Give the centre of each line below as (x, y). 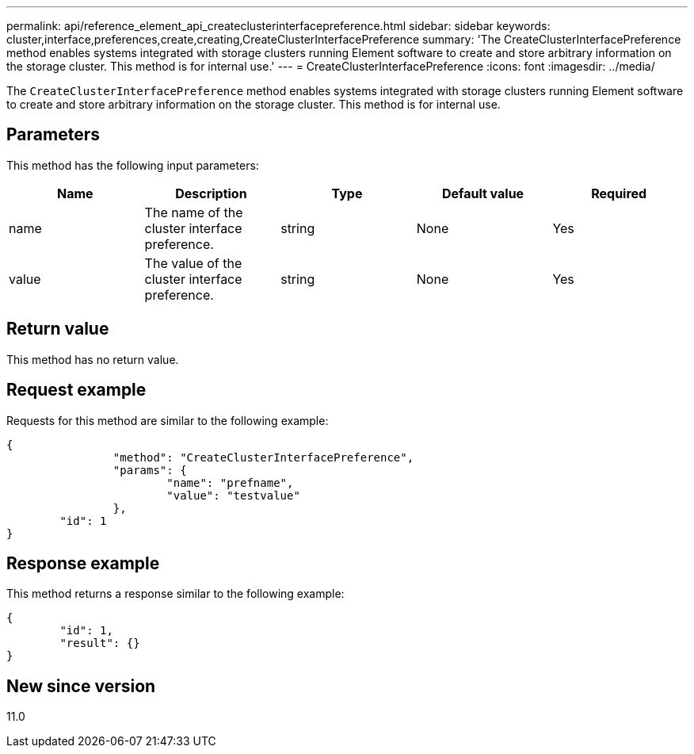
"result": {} (100, 643)
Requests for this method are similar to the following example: (168, 420)
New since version (81, 686)
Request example (76, 390)
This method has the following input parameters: (133, 165)
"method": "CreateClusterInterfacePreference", (263, 457)
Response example (83, 563)
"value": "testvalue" (233, 495)
